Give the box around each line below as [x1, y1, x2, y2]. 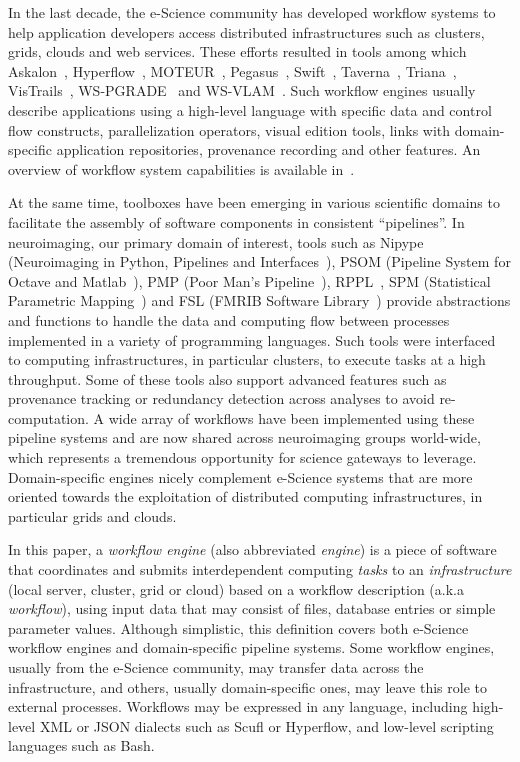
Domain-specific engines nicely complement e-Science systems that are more [8, 466, 473, 487]
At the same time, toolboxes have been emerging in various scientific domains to [8, 192, 500, 213]
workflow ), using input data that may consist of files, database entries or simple [8, 598, 496, 619]
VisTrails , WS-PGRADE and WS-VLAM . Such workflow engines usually [8, 80, 476, 101]
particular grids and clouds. [8, 505, 177, 526]
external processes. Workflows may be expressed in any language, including [8, 696, 468, 717]
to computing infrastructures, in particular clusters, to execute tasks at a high [8, 349, 486, 370]
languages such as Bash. [8, 735, 155, 756]
